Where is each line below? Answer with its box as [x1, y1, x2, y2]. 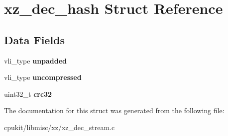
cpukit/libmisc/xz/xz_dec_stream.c [4, 122, 115, 132]
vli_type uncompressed [4, 72, 82, 82]
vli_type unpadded [4, 55, 67, 66]
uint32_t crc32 [4, 88, 52, 99]
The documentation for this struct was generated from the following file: [4, 105, 225, 116]
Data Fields [4, 32, 65, 47]
